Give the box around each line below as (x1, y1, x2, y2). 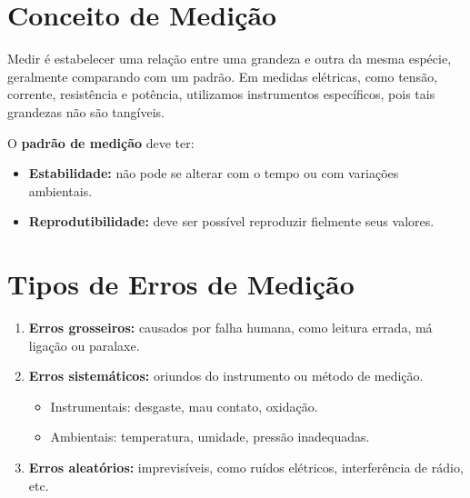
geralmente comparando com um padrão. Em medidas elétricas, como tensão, (7, 66, 438, 85)
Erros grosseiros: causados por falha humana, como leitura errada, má (28, 318, 433, 336)
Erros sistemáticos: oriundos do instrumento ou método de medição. (28, 366, 424, 385)
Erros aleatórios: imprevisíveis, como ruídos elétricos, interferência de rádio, (28, 457, 464, 476)
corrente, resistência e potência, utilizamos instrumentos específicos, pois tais (7, 85, 435, 104)
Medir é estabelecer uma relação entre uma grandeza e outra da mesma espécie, (7, 49, 452, 68)
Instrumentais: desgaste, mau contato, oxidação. (50, 396, 318, 415)
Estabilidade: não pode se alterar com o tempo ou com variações (28, 164, 399, 183)
